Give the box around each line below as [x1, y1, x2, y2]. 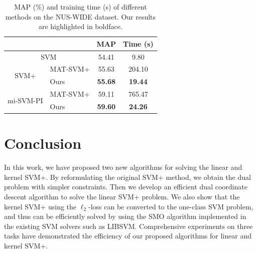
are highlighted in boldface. [38, 21, 122, 32]
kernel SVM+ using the [4, 201, 77, 211]
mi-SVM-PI [8, 95, 43, 105]
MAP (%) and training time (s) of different [14, 2, 147, 12]
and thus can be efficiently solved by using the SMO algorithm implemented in [4, 211, 246, 221]
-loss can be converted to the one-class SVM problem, [88, 201, 253, 211]
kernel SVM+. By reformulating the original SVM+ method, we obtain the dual [4, 171, 251, 182]
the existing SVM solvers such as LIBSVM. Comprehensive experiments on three [4, 220, 253, 231]
